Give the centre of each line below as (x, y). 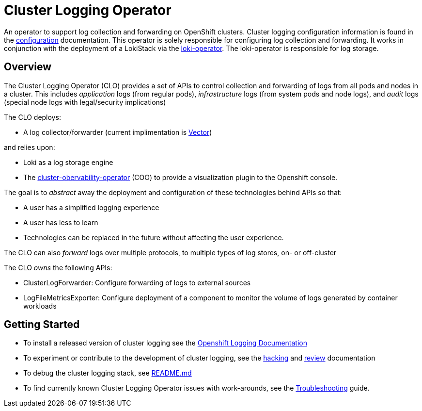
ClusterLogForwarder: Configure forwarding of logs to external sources (137, 282)
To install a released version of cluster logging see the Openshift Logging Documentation (165, 343)
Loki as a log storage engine (68, 162)
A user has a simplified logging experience (91, 207)
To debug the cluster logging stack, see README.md (108, 373)
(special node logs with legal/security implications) (85, 102)
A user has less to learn (61, 222)
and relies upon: (30, 147)
